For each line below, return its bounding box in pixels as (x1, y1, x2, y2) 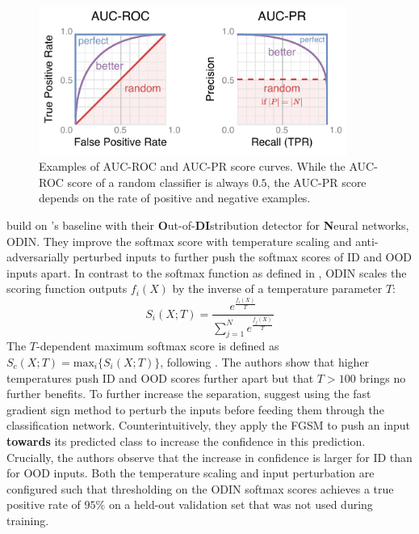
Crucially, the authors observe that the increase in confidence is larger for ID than (6, 448, 413, 465)
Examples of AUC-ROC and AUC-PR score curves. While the (39, 158, 346, 175)
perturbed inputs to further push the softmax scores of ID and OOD (73, 248, 413, 265)
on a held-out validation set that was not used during (108, 496, 373, 513)
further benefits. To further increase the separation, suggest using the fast (6, 385, 371, 402)
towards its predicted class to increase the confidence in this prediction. (6, 432, 366, 449)
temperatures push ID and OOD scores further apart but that (6, 369, 314, 386)
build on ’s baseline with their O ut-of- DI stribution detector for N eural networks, (6, 217, 409, 234)
